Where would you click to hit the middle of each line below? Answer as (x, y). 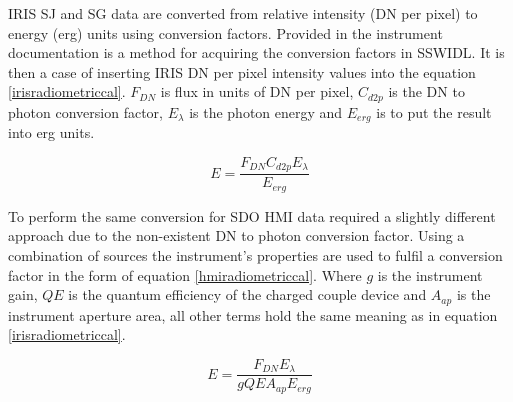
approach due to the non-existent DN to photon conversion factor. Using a (236, 235)
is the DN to (426, 91)
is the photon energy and (266, 111)
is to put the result (434, 111)
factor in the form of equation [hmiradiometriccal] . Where (185, 274)
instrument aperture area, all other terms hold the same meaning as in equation (253, 314)
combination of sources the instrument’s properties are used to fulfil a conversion (255, 255)
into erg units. (51, 132)
